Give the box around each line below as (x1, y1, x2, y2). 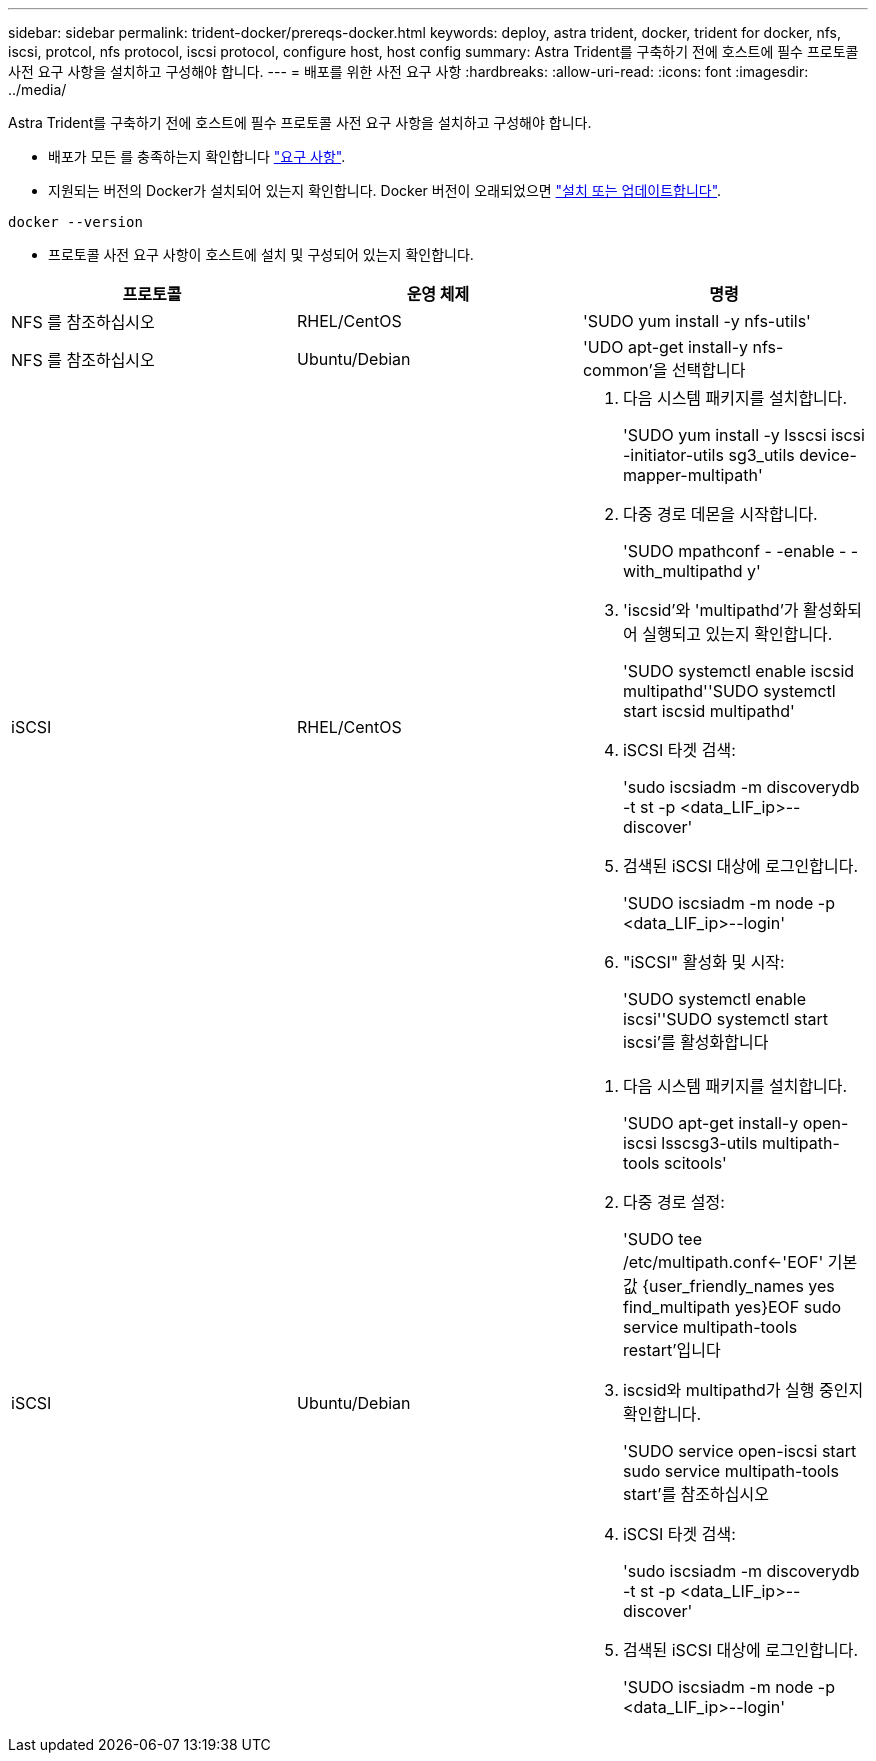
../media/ (8, 81, 67, 98)
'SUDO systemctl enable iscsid (622, 661, 855, 681)
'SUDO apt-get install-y (622, 1113, 799, 1133)
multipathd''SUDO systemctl (622, 681, 836, 701)
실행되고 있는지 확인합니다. (642, 624, 833, 644)
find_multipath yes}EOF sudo (622, 1297, 842, 1317)
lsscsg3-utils (661, 1133, 758, 1153)
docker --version (8, 214, 143, 230)
